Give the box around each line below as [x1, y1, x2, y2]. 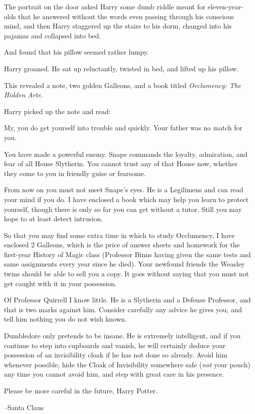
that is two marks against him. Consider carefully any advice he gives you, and [4, 304, 242, 314]
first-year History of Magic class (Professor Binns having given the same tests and [4, 249, 251, 259]
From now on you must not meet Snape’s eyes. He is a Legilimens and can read [4, 184, 244, 195]
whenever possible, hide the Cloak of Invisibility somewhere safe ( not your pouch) [4, 359, 251, 369]
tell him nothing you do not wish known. [4, 314, 127, 324]
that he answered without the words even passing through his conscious [18, 11, 234, 21]
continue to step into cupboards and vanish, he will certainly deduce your [4, 340, 225, 350]
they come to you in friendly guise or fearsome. [4, 168, 146, 178]
